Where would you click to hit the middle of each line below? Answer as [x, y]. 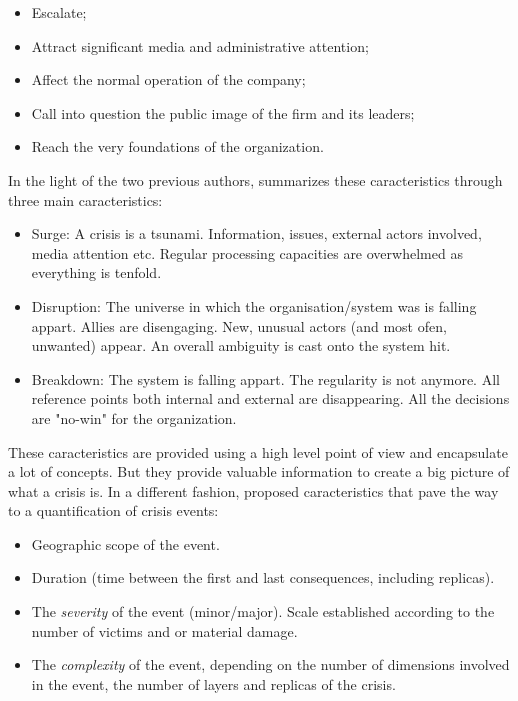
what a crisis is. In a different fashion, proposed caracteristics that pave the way [253, 490]
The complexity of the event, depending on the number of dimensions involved [270, 664]
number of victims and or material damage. [164, 630]
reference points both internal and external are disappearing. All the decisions [270, 398]
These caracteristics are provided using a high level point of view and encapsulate [258, 451]
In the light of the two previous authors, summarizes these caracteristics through [255, 179]
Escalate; [59, 12]
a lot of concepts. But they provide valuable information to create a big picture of [259, 471]
